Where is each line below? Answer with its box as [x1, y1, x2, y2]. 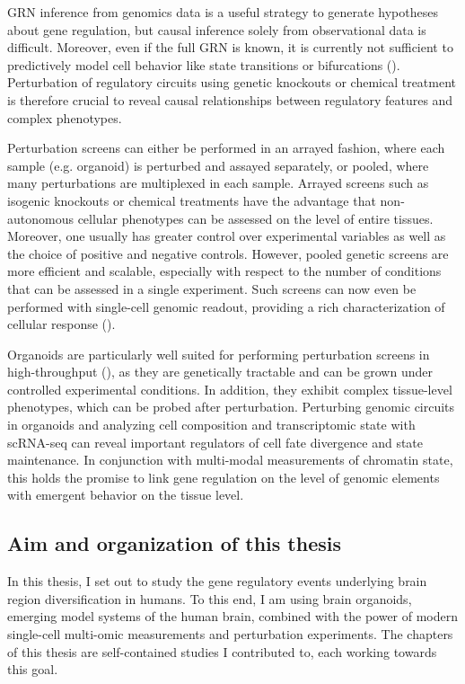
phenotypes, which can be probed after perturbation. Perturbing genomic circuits [7, 397, 455, 416]
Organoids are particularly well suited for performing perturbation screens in [7, 344, 430, 363]
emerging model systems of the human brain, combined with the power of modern [7, 607, 459, 626]
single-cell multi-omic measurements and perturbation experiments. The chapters [7, 625, 453, 644]
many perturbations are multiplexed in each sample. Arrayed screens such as [7, 173, 429, 192]
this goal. [7, 660, 58, 679]
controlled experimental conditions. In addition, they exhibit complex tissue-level [7, 379, 452, 398]
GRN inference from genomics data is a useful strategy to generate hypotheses [7, 3, 438, 21]
